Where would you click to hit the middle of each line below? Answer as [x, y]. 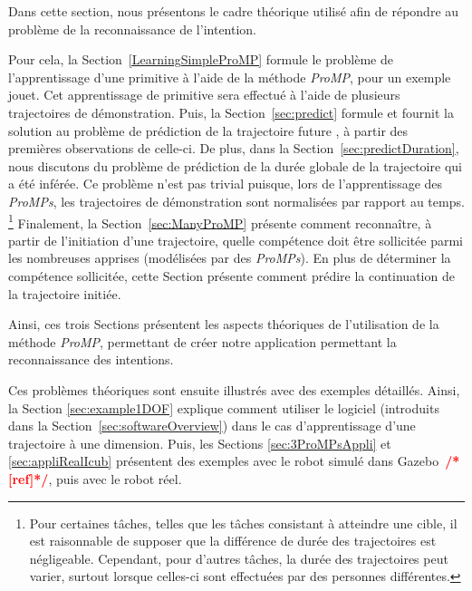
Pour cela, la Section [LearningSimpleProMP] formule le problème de [201, 59]
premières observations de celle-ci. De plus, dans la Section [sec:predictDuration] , [234, 148]
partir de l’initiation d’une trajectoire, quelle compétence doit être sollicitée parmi [236, 240]
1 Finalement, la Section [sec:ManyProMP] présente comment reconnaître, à [220, 221]
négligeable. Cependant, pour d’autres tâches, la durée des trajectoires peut [239, 558]
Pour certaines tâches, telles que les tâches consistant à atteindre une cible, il [243, 523]
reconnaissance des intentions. [91, 359]
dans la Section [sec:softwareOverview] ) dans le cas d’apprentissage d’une [212, 426]
